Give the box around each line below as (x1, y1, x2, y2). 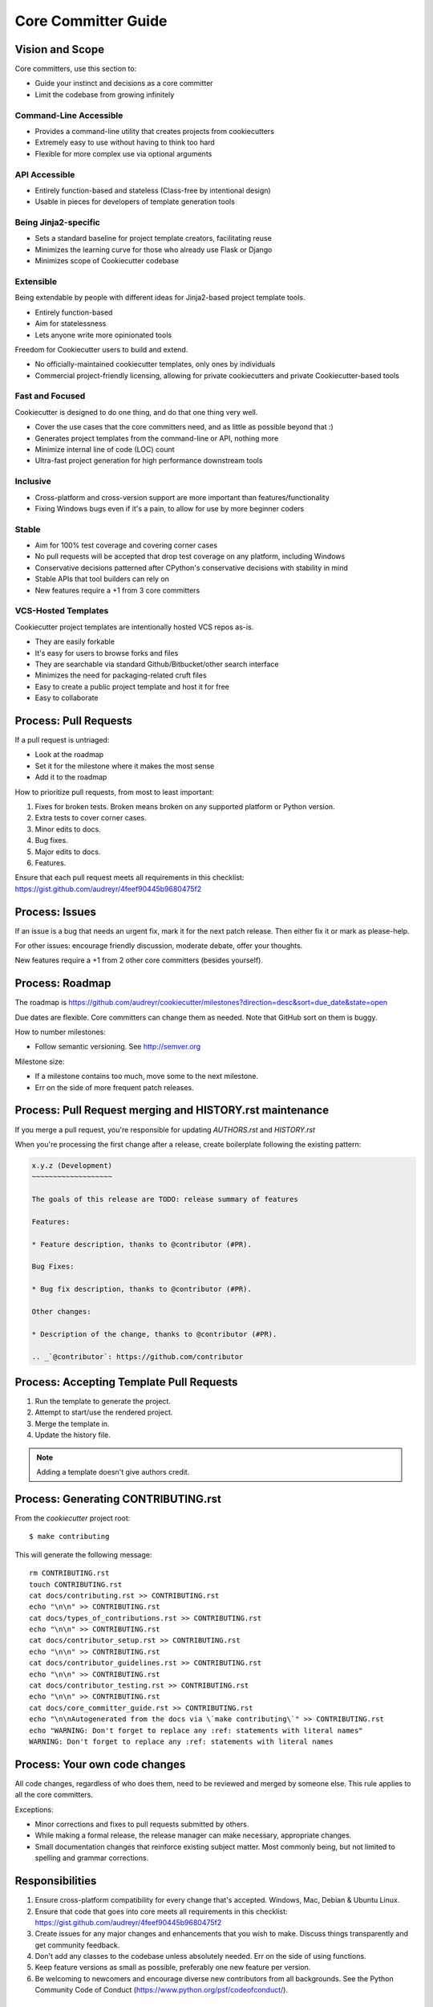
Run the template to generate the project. (34, 1397, 172, 1407)
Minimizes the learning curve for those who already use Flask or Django (34, 245, 273, 254)
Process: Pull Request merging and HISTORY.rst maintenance (14, 1104, 329, 1117)
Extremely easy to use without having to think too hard (34, 137, 216, 148)
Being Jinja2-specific (14, 217, 100, 228)
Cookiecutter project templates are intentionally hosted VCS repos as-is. (14, 622, 254, 632)
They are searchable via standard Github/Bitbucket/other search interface (34, 659, 279, 669)
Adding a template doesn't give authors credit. (36, 1468, 190, 1477)
